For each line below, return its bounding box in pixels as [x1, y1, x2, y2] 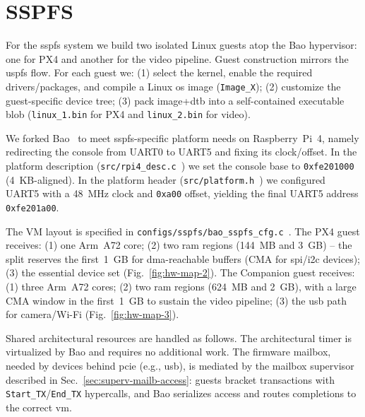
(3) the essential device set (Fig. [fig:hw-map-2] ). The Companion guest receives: [6, 265, 355, 280]
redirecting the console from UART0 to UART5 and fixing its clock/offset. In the [6, 144, 357, 159]
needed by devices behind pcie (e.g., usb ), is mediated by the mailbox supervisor [6, 358, 354, 373]
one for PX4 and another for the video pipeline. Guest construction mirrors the [6, 51, 349, 66]
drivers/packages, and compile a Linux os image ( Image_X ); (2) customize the [6, 78, 341, 93]
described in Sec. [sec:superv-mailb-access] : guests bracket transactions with [6, 372, 335, 387]
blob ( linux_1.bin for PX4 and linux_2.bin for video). [6, 107, 251, 122]
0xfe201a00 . [6, 199, 59, 214]
